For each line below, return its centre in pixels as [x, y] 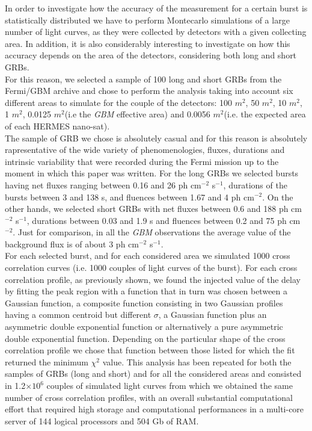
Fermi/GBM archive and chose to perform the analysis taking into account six [149, 91]
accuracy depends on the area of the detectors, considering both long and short [151, 55]
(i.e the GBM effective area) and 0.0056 [137, 114]
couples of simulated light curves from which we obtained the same [170, 385]
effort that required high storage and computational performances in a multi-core [154, 409]
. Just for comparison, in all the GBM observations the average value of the [152, 232]
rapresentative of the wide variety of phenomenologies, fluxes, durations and [145, 150]
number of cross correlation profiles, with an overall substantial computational [149, 397]
